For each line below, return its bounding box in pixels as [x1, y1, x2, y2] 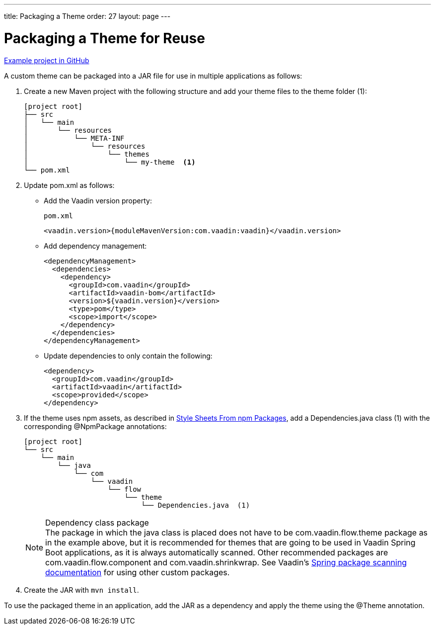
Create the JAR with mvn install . [24, 585, 139, 594]
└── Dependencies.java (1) [141, 501, 250, 509]
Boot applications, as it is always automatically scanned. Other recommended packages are [45, 547, 388, 557]
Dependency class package [45, 517, 149, 528]
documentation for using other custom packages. [45, 567, 230, 577]
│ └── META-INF [24, 134, 125, 142]
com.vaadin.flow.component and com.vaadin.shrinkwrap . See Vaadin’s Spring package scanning [45, 557, 407, 567]
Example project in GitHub [4, 56, 89, 65]
